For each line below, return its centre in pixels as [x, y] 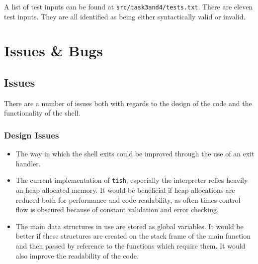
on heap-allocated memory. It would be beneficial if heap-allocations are [125, 190]
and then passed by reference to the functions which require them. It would [130, 246]
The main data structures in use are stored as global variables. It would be [129, 226]
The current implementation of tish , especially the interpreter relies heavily [132, 180]
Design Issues [32, 135]
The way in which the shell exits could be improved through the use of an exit [135, 154]
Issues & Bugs [54, 51]
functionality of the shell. [42, 113]
